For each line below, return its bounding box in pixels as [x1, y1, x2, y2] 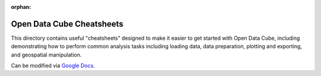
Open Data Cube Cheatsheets [11, 18, 124, 29]
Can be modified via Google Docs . [11, 62, 95, 69]
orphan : [11, 4, 32, 10]
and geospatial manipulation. [11, 51, 82, 58]
